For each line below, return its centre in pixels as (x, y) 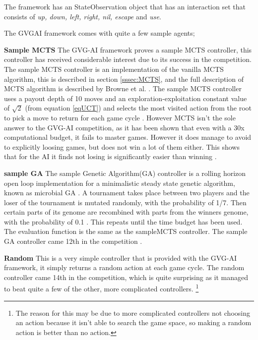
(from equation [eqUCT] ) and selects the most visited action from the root (138, 108)
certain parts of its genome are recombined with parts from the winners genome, (126, 212)
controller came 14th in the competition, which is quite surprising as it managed (126, 277)
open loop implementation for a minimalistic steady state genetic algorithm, (120, 183)
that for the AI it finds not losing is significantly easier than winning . (110, 156)
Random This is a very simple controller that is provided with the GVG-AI (121, 257)
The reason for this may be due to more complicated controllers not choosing (133, 312)
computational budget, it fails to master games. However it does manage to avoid (128, 137)
